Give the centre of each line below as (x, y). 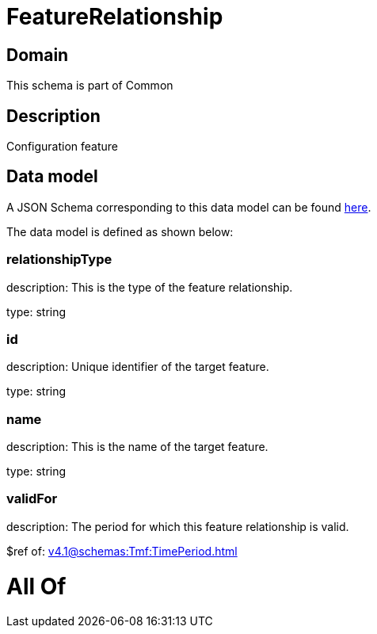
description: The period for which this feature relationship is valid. (178, 526)
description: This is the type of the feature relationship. (150, 287)
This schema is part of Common (90, 86)
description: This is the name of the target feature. (137, 447)
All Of (36, 586)
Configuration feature (63, 147)
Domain (38, 55)
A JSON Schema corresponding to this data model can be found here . (189, 207)
